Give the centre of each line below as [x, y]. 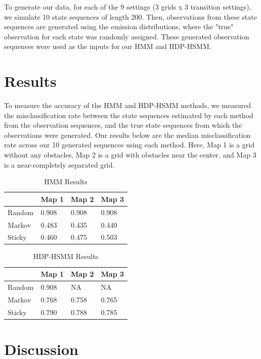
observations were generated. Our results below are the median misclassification [127, 135]
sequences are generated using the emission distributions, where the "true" [119, 27]
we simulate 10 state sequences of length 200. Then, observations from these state [130, 16]
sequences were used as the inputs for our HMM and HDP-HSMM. [108, 46]
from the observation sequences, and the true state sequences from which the [123, 125]
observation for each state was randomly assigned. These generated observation [127, 36]
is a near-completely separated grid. [59, 164]
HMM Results [66, 182]
